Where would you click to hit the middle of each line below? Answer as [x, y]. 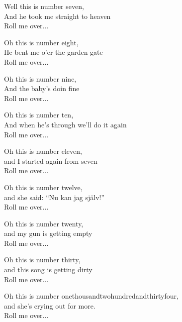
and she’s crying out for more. [50, 305]
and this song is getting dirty [48, 269]
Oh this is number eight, [41, 42]
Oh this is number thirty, [42, 260]
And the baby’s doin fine [42, 88]
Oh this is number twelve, [43, 187]
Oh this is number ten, [39, 115]
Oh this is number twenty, [44, 223]
